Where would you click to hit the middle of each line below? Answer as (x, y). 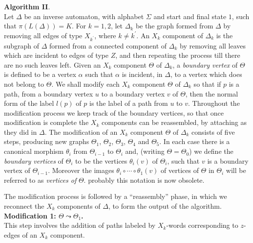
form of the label (29, 103)
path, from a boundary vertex (49, 93)
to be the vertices (101, 160)
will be (236, 170)
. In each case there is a (195, 141)
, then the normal (212, 93)
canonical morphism (34, 151)
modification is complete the (46, 122)
